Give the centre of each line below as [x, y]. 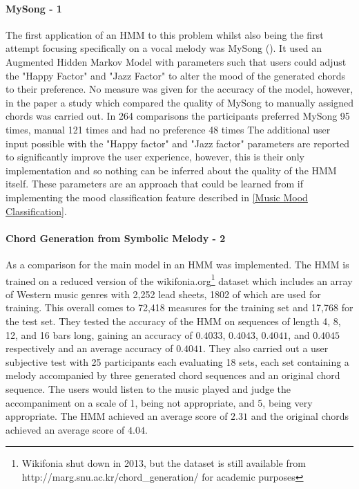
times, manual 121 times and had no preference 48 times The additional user [168, 129]
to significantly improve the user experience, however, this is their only [155, 157]
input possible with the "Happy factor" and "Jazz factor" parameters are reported [178, 143]
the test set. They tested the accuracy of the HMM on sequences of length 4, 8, [173, 321]
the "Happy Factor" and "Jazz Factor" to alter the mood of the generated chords [175, 75]
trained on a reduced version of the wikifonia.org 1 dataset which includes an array [179, 279]
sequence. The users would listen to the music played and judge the [148, 388]
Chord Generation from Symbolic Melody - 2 [116, 238]
